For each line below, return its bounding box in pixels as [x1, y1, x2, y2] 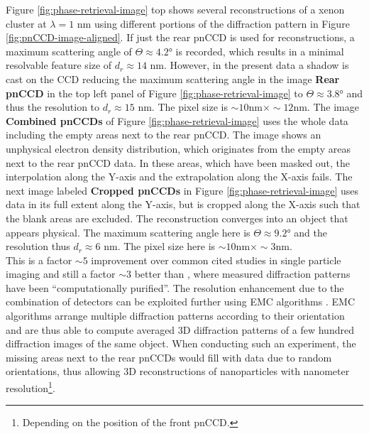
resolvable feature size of [6, 58, 112, 72]
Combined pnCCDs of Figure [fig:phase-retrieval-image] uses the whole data [6, 113, 348, 128]
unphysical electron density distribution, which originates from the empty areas [6, 141, 351, 156]
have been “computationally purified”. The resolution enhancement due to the [6, 280, 344, 295]
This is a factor [6, 252, 72, 267]
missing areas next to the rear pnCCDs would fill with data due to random [6, 349, 332, 364]
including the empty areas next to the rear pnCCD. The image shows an [6, 127, 321, 142]
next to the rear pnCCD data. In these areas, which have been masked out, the [6, 155, 351, 170]
